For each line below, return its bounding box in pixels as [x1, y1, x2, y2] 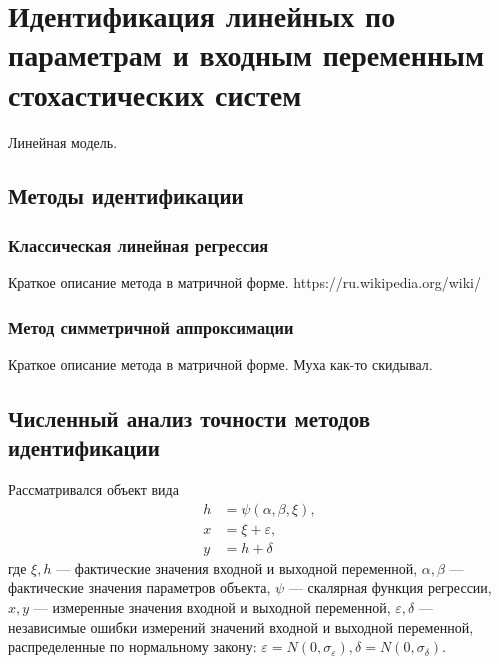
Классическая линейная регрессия [8, 232, 269, 257]
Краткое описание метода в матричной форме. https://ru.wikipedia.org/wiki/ [8, 272, 481, 293]
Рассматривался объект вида [8, 479, 179, 500]
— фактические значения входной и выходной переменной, [56, 557, 418, 578]
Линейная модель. [8, 131, 118, 152]
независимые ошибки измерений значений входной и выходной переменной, [8, 616, 474, 637]
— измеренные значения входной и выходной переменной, [33, 596, 391, 617]
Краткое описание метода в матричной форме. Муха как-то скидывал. [8, 353, 433, 374]
